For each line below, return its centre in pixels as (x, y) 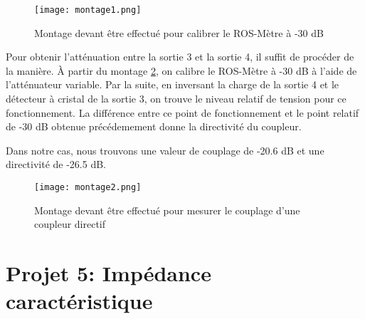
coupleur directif (70, 224)
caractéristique (79, 301)
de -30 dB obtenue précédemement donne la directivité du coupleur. (154, 126)
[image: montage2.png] (88, 187)
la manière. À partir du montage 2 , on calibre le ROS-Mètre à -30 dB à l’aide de (181, 70)
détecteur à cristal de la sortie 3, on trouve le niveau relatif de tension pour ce (176, 99)
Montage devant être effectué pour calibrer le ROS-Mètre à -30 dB (179, 32)
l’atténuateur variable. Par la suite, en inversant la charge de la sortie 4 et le (173, 84)
